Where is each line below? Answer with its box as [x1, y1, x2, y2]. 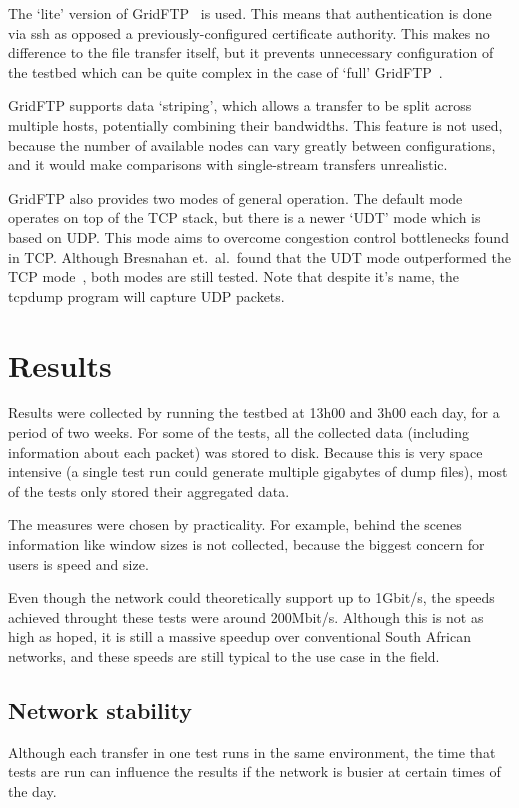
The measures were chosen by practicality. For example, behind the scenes [8, 514, 462, 535]
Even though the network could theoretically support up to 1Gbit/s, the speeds [8, 587, 495, 608]
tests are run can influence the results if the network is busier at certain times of [8, 761, 501, 782]
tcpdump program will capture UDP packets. [8, 285, 285, 306]
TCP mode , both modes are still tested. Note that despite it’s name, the [8, 266, 459, 287]
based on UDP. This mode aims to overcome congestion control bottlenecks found [8, 226, 509, 247]
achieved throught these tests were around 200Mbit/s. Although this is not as [8, 606, 484, 627]
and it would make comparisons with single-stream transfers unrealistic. [8, 154, 448, 175]
